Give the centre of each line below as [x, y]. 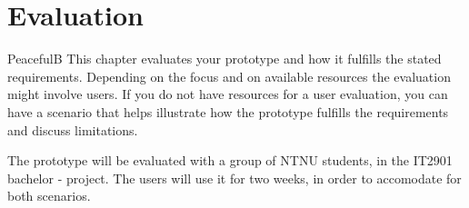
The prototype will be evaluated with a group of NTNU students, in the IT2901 [230, 160]
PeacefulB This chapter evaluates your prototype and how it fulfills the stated [225, 59]
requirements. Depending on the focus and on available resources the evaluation [229, 76]
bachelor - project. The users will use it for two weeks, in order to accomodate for [234, 178]
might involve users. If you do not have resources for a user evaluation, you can [228, 94]
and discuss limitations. [73, 129]
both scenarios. [49, 196]
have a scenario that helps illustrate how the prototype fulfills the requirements [228, 111]
